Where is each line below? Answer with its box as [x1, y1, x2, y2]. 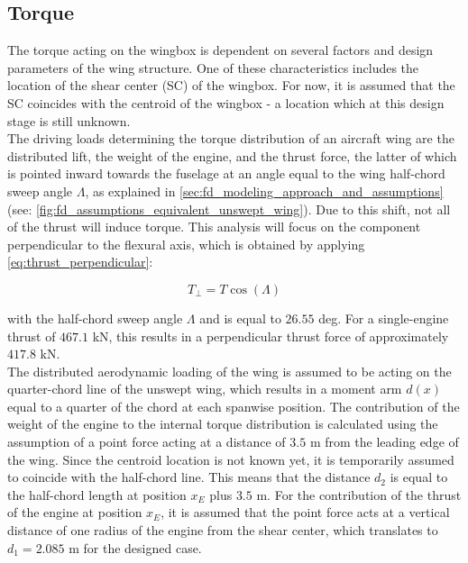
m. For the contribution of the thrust [256, 485, 462, 504]
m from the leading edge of [309, 432, 459, 451]
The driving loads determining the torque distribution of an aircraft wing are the [7, 129, 454, 148]
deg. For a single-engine [318, 308, 449, 327]
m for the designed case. [69, 538, 202, 557]
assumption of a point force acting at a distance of [7, 432, 286, 451]
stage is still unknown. [7, 111, 131, 130]
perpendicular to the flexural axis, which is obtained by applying [7, 234, 365, 253]
